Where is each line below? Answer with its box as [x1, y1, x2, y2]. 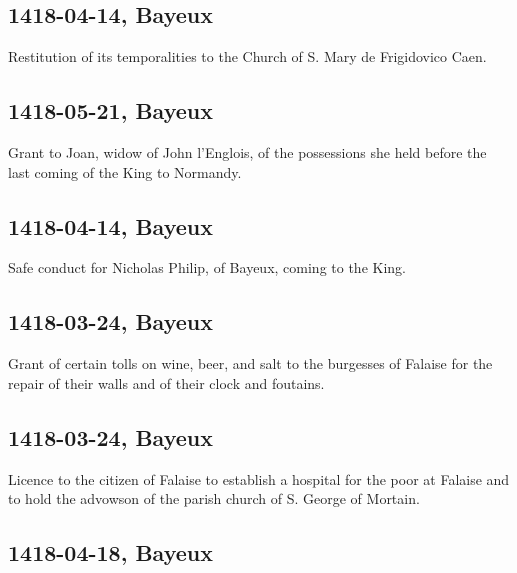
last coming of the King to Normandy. [8, 161, 242, 182]
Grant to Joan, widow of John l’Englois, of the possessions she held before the [8, 142, 487, 162]
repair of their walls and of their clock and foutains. [8, 372, 325, 393]
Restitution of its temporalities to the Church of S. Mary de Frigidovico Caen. [8, 46, 487, 67]
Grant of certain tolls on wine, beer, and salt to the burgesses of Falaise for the [8, 353, 493, 374]
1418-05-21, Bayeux [8, 95, 213, 126]
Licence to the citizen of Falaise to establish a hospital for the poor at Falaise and [8, 468, 510, 489]
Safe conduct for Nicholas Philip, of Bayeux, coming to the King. [8, 257, 406, 278]
